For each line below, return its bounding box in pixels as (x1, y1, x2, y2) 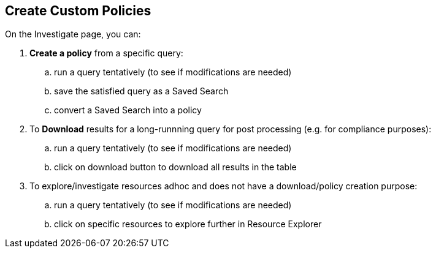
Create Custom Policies (5, 3, 151, 18)
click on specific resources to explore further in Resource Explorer (54, 219, 322, 230)
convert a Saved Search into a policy (54, 105, 202, 116)
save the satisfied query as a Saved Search (54, 86, 229, 97)
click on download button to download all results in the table (54, 162, 297, 173)
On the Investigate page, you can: (5, 29, 141, 40)
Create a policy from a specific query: (29, 48, 183, 59)
